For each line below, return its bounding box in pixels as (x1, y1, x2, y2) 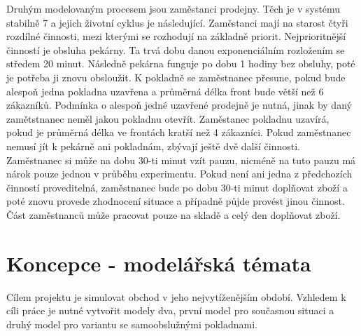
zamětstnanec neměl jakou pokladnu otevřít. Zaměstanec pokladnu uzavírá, (6, 111, 330, 126)
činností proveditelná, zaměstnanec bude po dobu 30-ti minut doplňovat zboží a (6, 180, 348, 194)
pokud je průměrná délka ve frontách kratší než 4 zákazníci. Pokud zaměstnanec (6, 125, 351, 140)
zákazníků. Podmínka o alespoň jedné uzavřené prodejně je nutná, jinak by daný (6, 98, 352, 112)
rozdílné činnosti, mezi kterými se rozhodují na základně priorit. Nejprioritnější (6, 29, 346, 43)
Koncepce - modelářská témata (6, 248, 311, 277)
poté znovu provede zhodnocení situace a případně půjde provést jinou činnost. (6, 194, 345, 208)
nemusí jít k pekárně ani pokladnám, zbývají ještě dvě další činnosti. (6, 138, 300, 153)
